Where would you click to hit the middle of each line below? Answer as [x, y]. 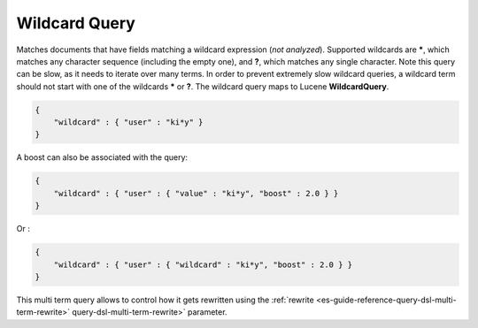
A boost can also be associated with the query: [102, 157]
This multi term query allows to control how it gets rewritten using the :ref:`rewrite [165, 300]
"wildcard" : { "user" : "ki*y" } [128, 122]
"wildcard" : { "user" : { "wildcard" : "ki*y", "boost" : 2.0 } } [203, 264]
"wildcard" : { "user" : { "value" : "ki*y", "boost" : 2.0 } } [196, 193]
